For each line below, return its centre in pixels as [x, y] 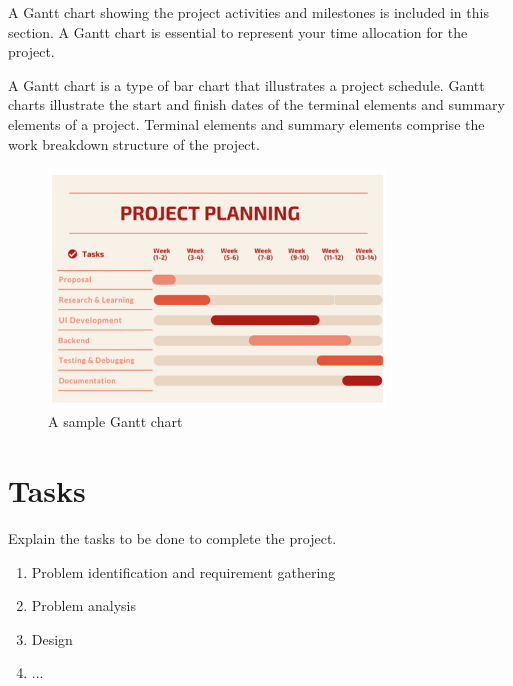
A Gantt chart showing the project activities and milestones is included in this [248, 12]
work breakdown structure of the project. [134, 143]
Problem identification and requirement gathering [183, 571]
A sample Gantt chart [115, 421]
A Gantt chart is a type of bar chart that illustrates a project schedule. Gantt [246, 84]
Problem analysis [84, 605]
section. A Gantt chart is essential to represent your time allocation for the [238, 31]
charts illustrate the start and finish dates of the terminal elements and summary [256, 104]
